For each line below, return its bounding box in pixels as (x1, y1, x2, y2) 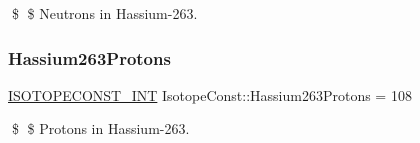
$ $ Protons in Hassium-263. (11, 118, 190, 139)
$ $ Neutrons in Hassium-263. (11, 3, 198, 23)
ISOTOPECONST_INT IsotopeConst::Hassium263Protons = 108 (8, 84, 412, 105)
